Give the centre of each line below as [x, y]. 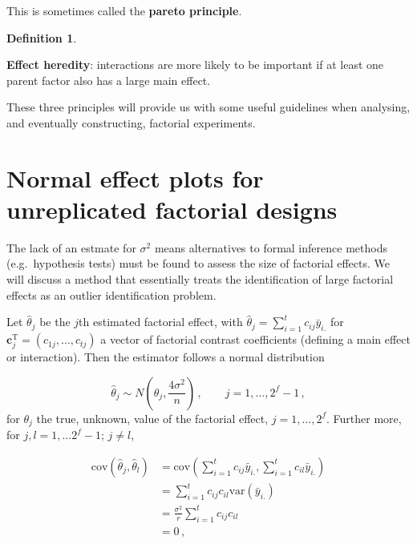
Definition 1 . [42, 37]
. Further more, [364, 418]
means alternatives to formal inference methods [271, 247]
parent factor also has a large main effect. [109, 80]
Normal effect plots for [135, 177]
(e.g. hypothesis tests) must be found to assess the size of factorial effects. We [198, 263]
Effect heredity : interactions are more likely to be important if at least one [195, 64]
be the [55, 322]
